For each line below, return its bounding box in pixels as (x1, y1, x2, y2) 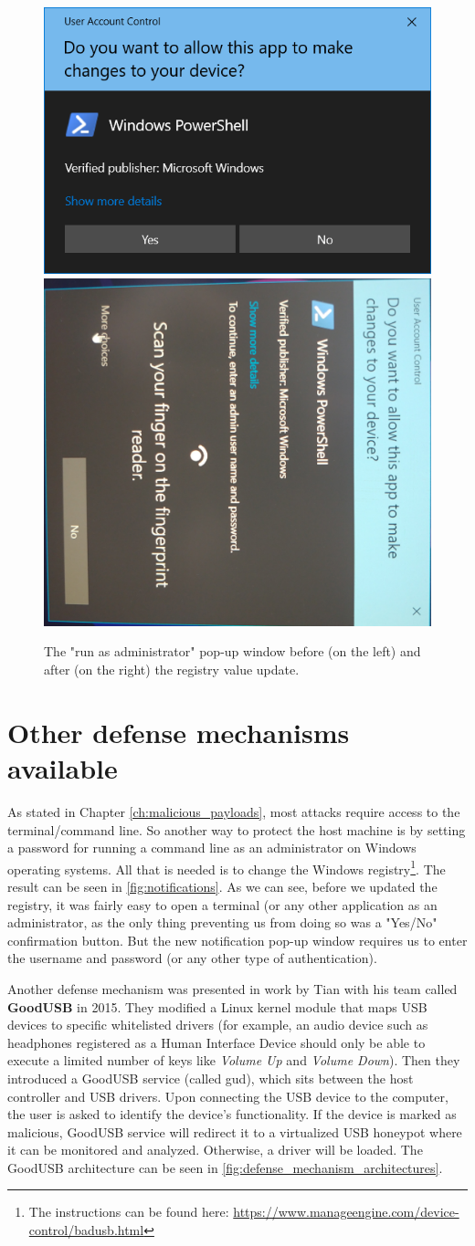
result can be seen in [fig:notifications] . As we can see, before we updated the (7, 876, 438, 895)
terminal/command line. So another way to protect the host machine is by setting (7, 820, 466, 839)
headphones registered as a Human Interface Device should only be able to (7, 1032, 426, 1052)
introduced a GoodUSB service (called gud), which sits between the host (7, 1068, 414, 1087)
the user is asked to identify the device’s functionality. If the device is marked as (7, 1105, 457, 1124)
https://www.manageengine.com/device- (233, 1202, 459, 1221)
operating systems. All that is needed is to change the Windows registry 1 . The (7, 856, 446, 878)
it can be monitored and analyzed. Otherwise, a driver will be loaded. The (7, 1140, 423, 1159)
